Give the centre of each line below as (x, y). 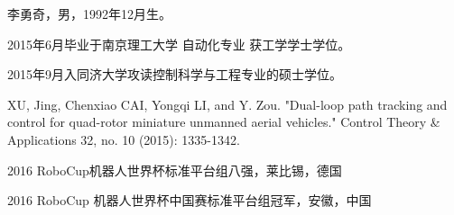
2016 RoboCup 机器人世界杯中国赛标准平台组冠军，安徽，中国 (190, 200)
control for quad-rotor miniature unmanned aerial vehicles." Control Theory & (224, 122)
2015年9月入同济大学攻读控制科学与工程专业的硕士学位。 (175, 74)
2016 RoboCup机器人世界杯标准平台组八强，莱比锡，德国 (175, 170)
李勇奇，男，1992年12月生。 (89, 13)
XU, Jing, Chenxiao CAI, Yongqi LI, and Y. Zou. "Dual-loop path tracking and (227, 104)
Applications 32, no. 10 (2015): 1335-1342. (124, 139)
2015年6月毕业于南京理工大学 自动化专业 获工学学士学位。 (179, 44)
